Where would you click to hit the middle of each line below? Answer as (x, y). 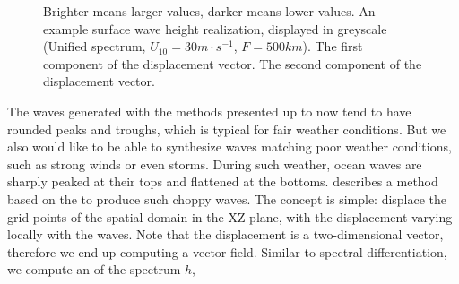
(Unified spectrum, (95, 46)
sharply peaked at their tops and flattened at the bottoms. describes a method (223, 181)
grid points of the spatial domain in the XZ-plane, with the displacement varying (230, 216)
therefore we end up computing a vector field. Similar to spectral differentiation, (227, 251)
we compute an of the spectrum (94, 269)
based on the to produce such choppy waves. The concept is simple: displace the (227, 198)
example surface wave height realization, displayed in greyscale (215, 28)
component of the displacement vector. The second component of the (233, 63)
